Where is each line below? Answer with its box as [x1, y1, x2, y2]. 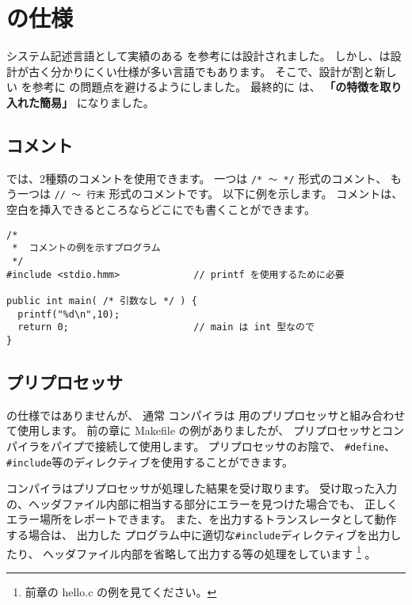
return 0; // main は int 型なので [17, 322, 315, 333]
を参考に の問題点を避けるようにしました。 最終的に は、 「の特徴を [21, 78, 380, 95]
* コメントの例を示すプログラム [12, 242, 161, 254]
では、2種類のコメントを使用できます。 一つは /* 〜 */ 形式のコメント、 [6, 169, 387, 186]
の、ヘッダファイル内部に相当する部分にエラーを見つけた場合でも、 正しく [6, 495, 399, 512]
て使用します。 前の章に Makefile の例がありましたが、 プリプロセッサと [6, 422, 382, 439]
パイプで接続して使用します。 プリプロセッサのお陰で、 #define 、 [50, 437, 396, 454]
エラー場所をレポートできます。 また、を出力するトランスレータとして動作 [6, 511, 397, 527]
